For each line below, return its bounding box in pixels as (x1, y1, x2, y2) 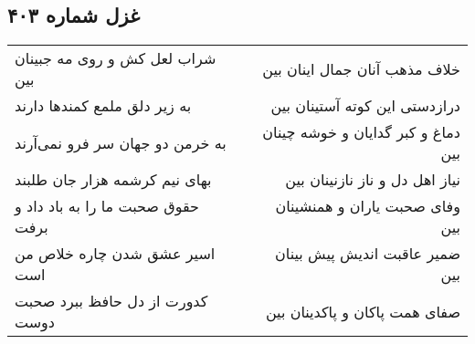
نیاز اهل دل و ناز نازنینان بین (285, 169, 460, 191)
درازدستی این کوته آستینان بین (270, 95, 460, 117)
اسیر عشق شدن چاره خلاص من (15, 243, 216, 265)
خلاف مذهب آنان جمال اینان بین (262, 57, 460, 79)
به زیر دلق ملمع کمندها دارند (15, 95, 192, 117)
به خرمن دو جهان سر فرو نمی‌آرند (15, 131, 227, 153)
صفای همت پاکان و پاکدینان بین (265, 300, 460, 322)
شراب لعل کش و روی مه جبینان (15, 47, 216, 69)
